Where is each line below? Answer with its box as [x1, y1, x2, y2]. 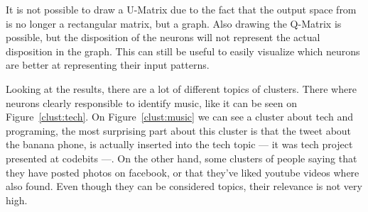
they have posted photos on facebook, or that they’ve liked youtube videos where [6, 164, 359, 179]
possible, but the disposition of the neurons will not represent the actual [6, 30, 320, 45]
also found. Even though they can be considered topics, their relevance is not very [6, 179, 362, 194]
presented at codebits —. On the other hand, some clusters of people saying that [6, 150, 357, 165]
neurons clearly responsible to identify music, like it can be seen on [6, 95, 297, 110]
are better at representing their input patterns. [6, 57, 210, 72]
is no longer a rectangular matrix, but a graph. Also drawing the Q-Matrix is [6, 16, 342, 30]
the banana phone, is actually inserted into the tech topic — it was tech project [6, 137, 353, 152]
